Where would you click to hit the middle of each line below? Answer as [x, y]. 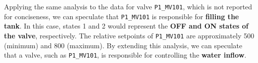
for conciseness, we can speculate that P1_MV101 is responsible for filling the [122, 16]
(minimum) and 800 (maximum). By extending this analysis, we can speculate [123, 45]
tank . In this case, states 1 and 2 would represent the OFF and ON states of [126, 26]
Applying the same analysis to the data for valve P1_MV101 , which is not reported [128, 6]
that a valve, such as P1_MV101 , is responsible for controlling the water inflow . [125, 55]
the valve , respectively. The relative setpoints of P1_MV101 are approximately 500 [129, 35]
